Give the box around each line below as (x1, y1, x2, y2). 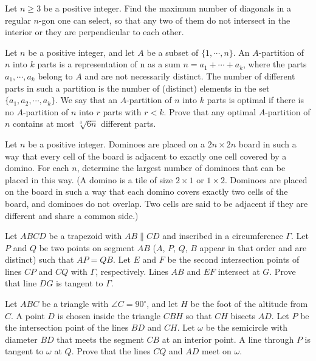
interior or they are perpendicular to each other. (5, 25, 184, 38)
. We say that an (55, 93, 118, 106)
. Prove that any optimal (163, 105, 256, 118)
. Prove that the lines (71, 345, 151, 357)
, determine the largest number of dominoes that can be (77, 161, 286, 174)
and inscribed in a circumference (162, 229, 283, 242)
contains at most (13, 117, 75, 130)
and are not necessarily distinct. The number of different (84, 69, 295, 82)
